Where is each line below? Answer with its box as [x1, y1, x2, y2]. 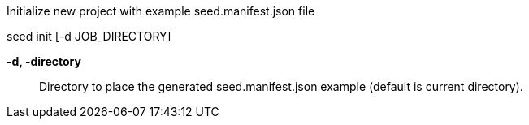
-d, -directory [7, 54, 81, 68]
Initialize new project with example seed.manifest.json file [7, 4, 315, 18]
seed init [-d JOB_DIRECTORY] [7, 29, 171, 43]
